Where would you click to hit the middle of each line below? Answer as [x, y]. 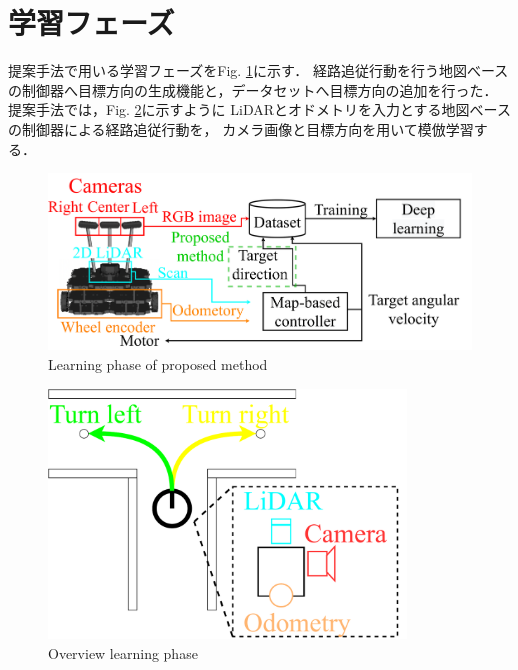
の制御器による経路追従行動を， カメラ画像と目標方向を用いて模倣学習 [241, 128]
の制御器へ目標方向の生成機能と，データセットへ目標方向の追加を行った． [253, 89]
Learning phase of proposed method [158, 364]
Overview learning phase [123, 652]
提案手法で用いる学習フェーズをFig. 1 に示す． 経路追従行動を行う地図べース [258, 70]
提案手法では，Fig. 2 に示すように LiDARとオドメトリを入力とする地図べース [259, 109]
